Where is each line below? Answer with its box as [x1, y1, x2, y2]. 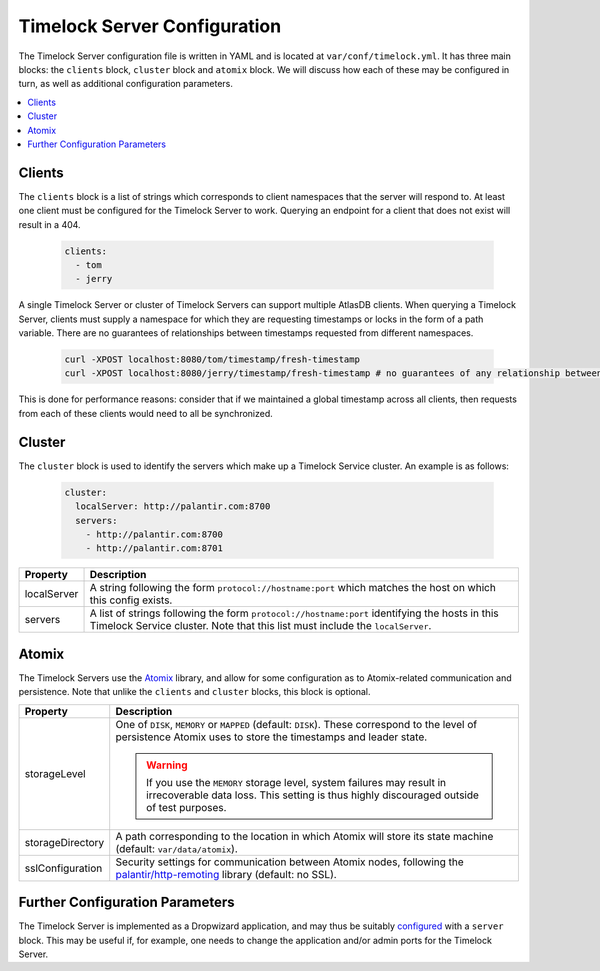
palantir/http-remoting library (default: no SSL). [115, 867, 337, 881]
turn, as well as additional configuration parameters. [18, 78, 234, 90]
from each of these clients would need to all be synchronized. [18, 407, 274, 419]
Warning [146, 758, 189, 772]
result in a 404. [18, 218, 81, 230]
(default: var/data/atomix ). [115, 841, 239, 855]
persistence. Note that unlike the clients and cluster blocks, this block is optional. [18, 686, 371, 698]
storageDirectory [24, 835, 105, 849]
